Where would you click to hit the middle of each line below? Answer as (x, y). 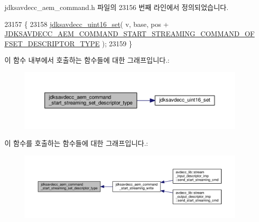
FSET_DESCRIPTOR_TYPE (52, 43)
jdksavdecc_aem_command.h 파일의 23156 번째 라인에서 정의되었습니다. (117, 7)
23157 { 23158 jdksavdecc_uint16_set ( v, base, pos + (87, 24)
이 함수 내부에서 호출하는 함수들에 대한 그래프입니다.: (87, 60)
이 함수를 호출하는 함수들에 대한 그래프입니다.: (76, 143)
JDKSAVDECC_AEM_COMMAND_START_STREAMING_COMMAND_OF (130, 34)
